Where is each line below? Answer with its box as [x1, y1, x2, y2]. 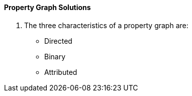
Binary [44, 52, 66, 61]
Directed [44, 36, 72, 45]
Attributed [44, 67, 77, 76]
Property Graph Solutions [4, 3, 91, 12]
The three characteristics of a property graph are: [24, 21, 188, 30]
